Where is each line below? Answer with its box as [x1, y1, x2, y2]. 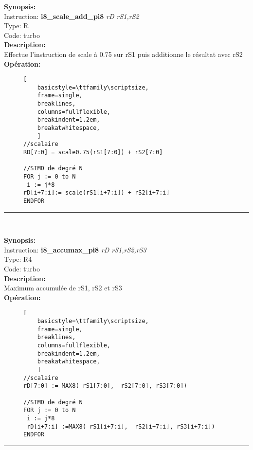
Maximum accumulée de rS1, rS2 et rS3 [4, 283, 122, 293]
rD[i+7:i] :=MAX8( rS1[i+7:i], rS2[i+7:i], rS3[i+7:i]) [27, 423, 215, 430]
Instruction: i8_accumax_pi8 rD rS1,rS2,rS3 [4, 244, 146, 254]
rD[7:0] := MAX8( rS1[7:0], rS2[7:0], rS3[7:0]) [23, 382, 187, 390]
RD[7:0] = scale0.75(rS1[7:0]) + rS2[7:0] [23, 149, 163, 156]
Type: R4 [4, 254, 32, 264]
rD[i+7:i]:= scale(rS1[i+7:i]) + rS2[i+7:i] [23, 189, 170, 197]
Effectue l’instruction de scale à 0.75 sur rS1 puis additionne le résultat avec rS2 [4, 49, 243, 59]
